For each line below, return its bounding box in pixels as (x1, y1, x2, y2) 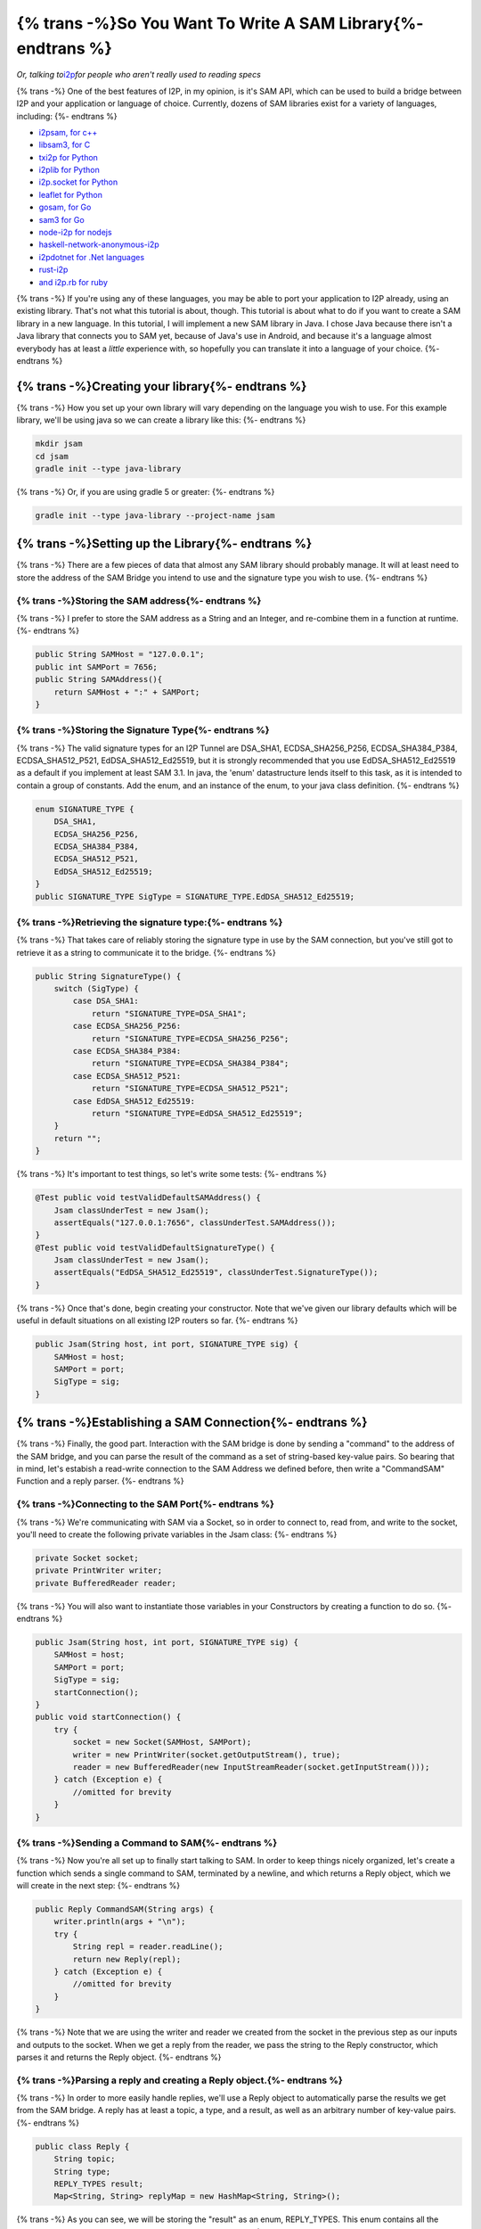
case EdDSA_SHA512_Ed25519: (72, 1096, 196, 1106)
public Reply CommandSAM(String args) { (35, 1904, 214, 1914)
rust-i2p (38, 264, 69, 276)
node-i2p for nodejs (38, 227, 112, 238)
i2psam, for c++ (38, 127, 98, 137)
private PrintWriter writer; (35, 1566, 163, 1575)
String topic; (53, 2154, 116, 2164)
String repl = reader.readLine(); (72, 1942, 224, 1952)
